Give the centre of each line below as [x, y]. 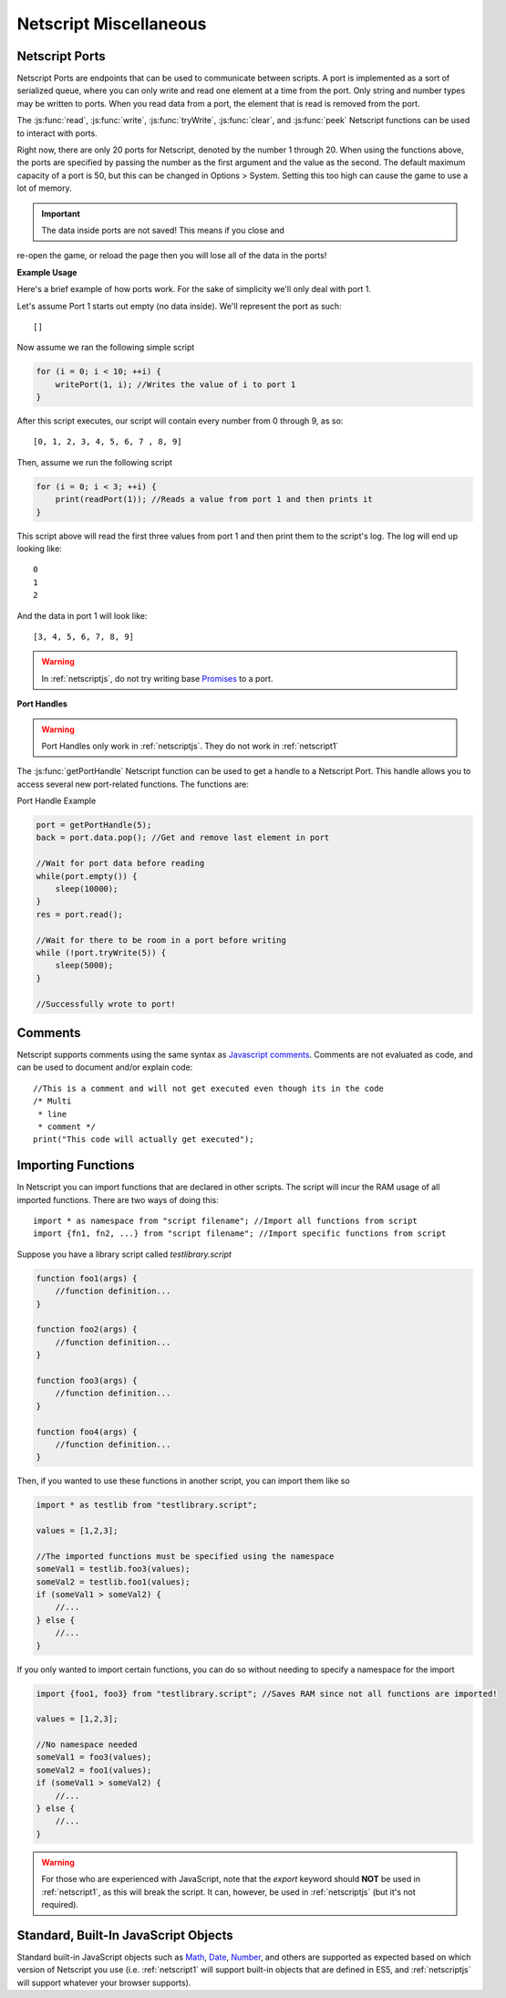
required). [60, 1904]
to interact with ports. [57, 133]
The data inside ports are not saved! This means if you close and [163, 230]
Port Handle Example [57, 801]
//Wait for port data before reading [120, 863]
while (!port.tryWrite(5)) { [101, 952]
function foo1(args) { [87, 1278]
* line [52, 1114]
